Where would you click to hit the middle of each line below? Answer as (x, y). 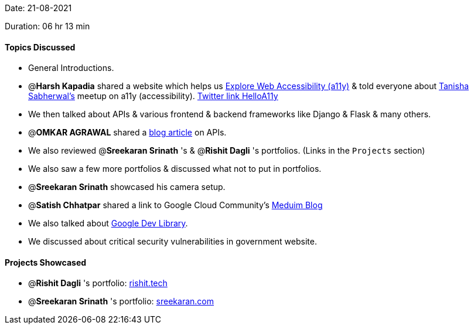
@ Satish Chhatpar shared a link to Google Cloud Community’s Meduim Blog (175, 205)
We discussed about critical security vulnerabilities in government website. (173, 242)
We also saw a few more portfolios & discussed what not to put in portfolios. (175, 169)
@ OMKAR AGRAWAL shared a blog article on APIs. (127, 133)
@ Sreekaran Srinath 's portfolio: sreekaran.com (121, 301)
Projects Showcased (46, 262)
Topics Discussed (40, 47)
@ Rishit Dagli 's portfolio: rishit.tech (98, 283)
